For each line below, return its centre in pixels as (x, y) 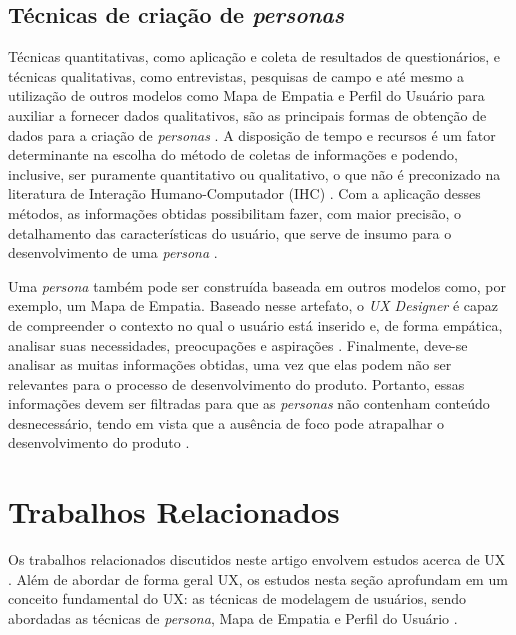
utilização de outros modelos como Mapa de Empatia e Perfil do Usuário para (246, 95)
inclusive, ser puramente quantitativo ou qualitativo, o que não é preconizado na (254, 173)
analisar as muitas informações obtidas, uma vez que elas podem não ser (230, 364)
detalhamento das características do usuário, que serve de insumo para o (230, 232)
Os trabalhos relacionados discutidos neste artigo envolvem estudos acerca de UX (257, 559)
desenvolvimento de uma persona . (113, 252)
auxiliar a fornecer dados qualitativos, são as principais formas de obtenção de (247, 114)
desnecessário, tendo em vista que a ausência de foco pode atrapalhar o (226, 422)
